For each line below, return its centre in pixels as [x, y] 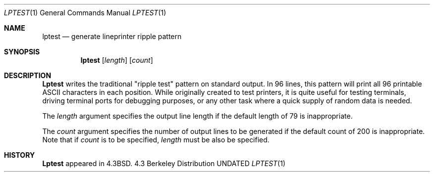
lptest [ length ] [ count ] [117, 60]
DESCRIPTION [28, 75]
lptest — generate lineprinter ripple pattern [112, 36]
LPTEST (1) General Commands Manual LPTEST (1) [85, 13]
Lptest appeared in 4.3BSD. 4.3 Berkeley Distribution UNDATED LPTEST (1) [164, 163]
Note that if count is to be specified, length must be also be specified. [156, 140]
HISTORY [20, 155]
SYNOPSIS [22, 52]
